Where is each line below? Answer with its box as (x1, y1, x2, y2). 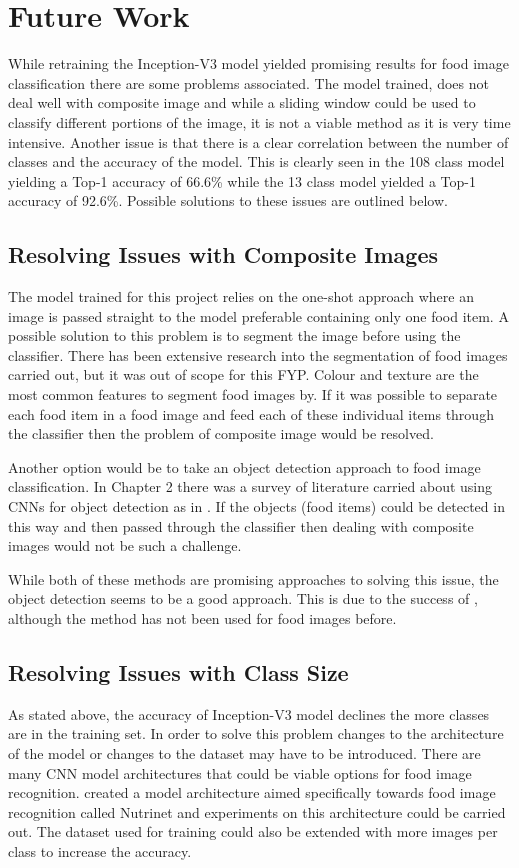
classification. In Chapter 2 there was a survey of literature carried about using (8, 476, 493, 497)
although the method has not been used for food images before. (8, 607, 397, 628)
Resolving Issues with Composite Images (8, 239, 438, 270)
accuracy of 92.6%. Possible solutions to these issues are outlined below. (8, 190, 448, 211)
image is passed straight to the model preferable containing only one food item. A (8, 305, 509, 326)
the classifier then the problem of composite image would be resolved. (8, 423, 434, 444)
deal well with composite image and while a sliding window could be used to (8, 92, 476, 113)
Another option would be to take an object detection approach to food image (8, 456, 481, 477)
